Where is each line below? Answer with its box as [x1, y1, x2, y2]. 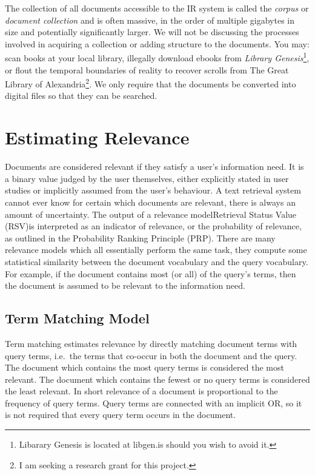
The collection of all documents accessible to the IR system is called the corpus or [5, 2, 309, 14]
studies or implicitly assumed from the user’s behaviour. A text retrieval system [5, 184, 301, 197]
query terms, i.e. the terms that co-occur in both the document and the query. [5, 349, 297, 362]
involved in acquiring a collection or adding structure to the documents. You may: [5, 37, 310, 50]
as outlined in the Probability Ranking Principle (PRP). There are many [5, 231, 276, 244]
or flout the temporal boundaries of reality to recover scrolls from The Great [5, 63, 289, 76]
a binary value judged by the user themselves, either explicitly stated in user [5, 172, 289, 184]
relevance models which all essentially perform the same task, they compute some [5, 243, 307, 256]
